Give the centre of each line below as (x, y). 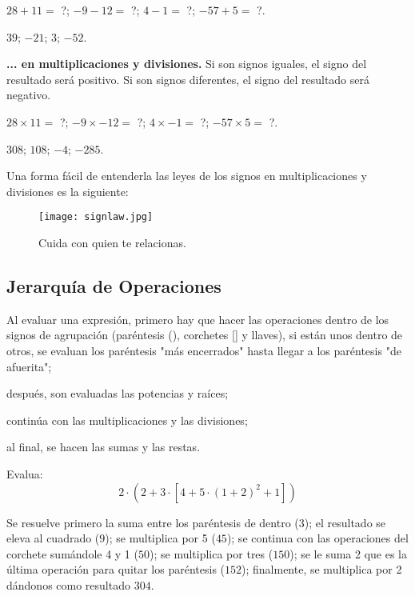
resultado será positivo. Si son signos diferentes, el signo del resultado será (188, 79)
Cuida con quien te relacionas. (112, 242)
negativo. (29, 95)
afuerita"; (29, 366)
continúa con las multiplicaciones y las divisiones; (127, 420)
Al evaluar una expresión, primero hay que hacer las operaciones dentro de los (198, 319)
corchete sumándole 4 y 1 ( (72, 553)
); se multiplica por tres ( (211, 553)
